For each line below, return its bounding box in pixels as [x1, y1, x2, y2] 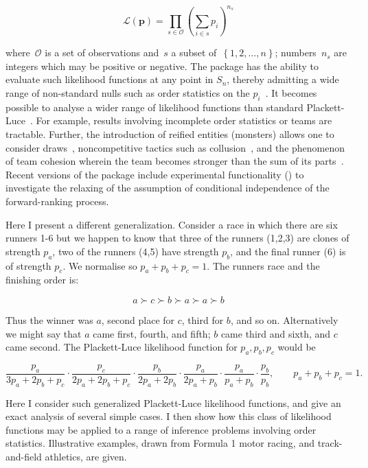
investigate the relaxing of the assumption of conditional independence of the [5, 180, 330, 195]
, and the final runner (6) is [230, 244, 346, 258]
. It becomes [265, 86, 317, 100]
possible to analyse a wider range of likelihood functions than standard [5, 100, 303, 114]
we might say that [5, 326, 82, 340]
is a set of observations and [45, 45, 159, 60]
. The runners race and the [207, 258, 320, 272]
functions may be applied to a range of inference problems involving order [5, 422, 317, 436]
